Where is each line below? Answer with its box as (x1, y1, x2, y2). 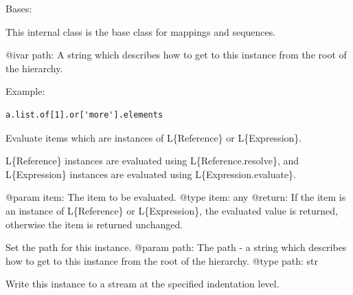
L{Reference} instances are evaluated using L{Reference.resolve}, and (5, 153, 299, 168)
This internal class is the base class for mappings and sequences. (5, 24, 276, 39)
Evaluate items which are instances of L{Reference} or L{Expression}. (5, 130, 302, 144)
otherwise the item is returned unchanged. (5, 217, 183, 231)
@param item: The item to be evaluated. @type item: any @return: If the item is (5, 190, 346, 204)
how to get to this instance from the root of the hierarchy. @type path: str (5, 253, 319, 267)
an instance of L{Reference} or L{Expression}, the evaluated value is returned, (5, 203, 338, 217)
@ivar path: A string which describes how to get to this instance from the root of (5, 47, 347, 62)
